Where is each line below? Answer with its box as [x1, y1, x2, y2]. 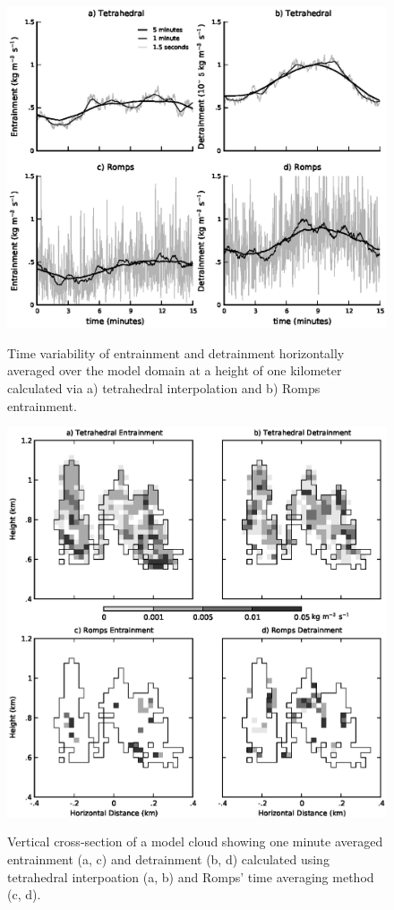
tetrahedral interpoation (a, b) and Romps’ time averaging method [7, 867, 374, 886]
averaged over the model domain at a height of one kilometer [7, 361, 342, 380]
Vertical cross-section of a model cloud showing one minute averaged [7, 832, 383, 851]
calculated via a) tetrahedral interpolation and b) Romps [7, 378, 321, 397]
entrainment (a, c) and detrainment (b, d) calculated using [7, 849, 330, 868]
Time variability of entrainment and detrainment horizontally [7, 343, 345, 362]
